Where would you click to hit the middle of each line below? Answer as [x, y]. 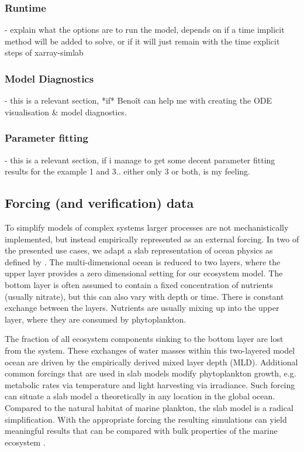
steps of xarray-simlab [44, 52]
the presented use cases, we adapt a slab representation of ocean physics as [139, 250]
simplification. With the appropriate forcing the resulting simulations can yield [146, 419]
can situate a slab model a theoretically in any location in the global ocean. [140, 396]
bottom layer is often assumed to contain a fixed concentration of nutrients [139, 284]
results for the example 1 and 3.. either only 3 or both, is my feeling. [127, 171]
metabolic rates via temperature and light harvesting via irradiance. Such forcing [150, 384]
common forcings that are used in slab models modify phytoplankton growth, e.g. [151, 373]
